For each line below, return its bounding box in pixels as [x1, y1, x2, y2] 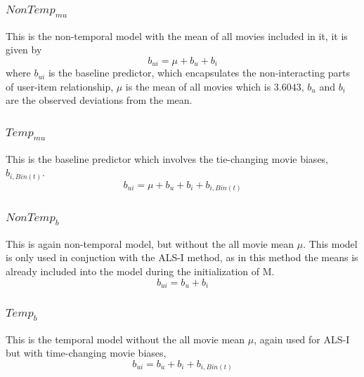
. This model [303, 236, 358, 251]
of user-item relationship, [6, 79, 114, 93]
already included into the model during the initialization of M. [6, 263, 275, 278]
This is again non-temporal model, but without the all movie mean [6, 236, 294, 251]
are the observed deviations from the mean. [6, 93, 193, 107]
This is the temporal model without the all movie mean [6, 331, 245, 346]
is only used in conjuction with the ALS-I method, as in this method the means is [6, 250, 358, 265]
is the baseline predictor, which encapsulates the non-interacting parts [48, 65, 351, 80]
